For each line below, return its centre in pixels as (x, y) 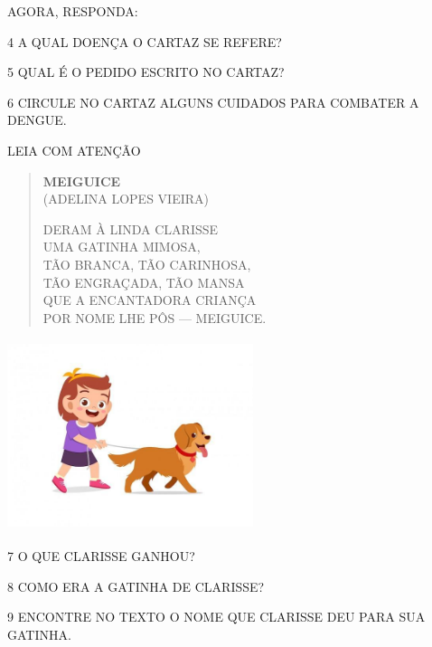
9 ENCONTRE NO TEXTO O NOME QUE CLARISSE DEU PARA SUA (216, 617)
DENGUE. (37, 120)
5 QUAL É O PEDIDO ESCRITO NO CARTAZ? (146, 72)
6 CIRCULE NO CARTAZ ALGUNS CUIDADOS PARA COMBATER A (213, 102)
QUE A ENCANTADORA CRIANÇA (150, 300)
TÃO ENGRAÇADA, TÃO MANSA (144, 282)
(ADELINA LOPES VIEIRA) (126, 199)
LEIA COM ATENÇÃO (74, 150)
